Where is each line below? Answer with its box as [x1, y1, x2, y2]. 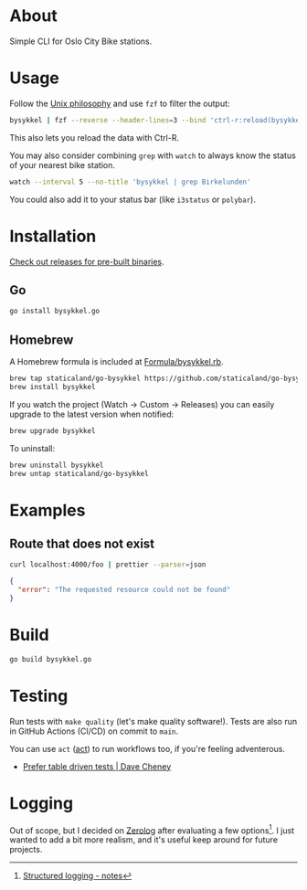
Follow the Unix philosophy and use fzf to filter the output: [9, 98, 230, 109]
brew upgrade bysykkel [9, 426, 96, 435]
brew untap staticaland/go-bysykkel [9, 469, 149, 478]
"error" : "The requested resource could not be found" [17, 586, 231, 595]
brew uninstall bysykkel [9, 461, 104, 470]
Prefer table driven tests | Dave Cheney [22, 760, 172, 772]
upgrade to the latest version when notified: [9, 408, 175, 419]
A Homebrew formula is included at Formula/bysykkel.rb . [9, 356, 224, 367]
